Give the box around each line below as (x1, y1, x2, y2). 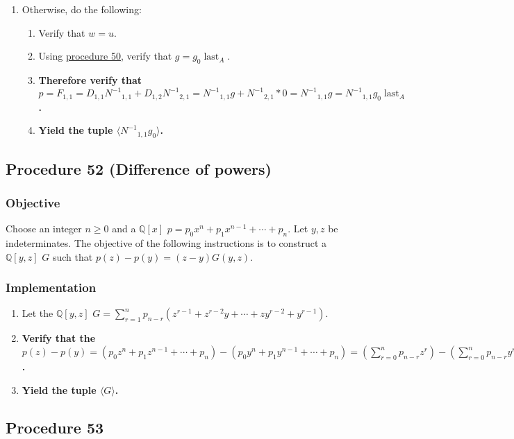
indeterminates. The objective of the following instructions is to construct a (6, 236, 327, 250)
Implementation (6, 279, 97, 296)
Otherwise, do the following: (22, 2, 142, 16)
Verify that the (22, 331, 96, 345)
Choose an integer (6, 221, 82, 236)
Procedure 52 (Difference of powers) (6, 157, 272, 179)
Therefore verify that (38, 72, 142, 87)
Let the (22, 306, 53, 320)
